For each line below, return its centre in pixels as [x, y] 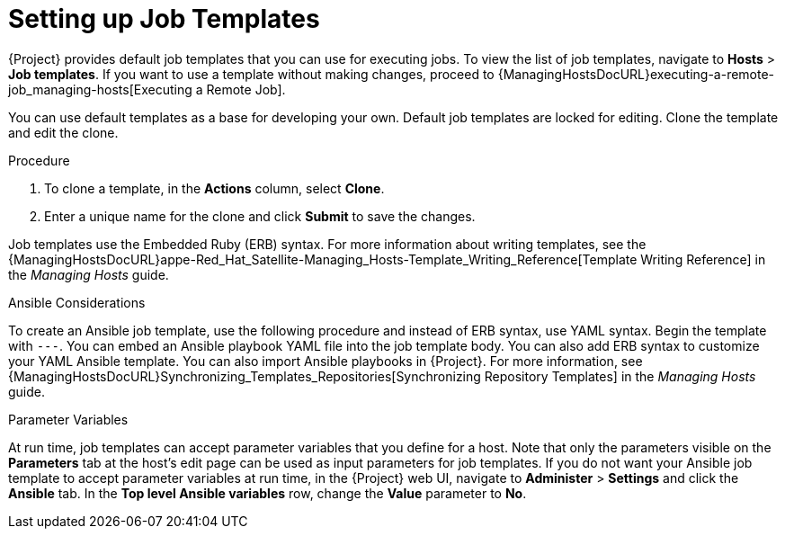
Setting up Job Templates [164, 19]
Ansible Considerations [77, 302]
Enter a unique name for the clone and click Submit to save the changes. [260, 216]
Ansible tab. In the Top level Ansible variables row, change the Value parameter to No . [268, 493]
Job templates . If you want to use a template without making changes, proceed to [251, 74]
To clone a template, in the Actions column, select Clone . [214, 188]
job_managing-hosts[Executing [100, 89]
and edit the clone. [63, 132]
